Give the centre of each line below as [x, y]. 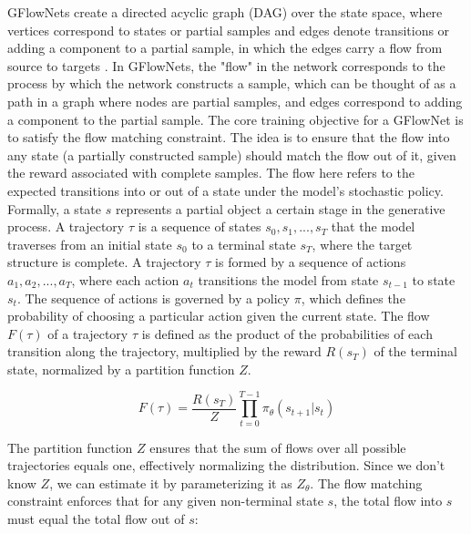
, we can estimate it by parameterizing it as [171, 483]
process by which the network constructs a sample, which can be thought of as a [232, 83]
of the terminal [415, 351]
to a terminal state [244, 244]
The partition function [70, 447]
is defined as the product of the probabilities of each [287, 333]
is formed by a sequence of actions [311, 262]
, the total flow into [388, 501]
